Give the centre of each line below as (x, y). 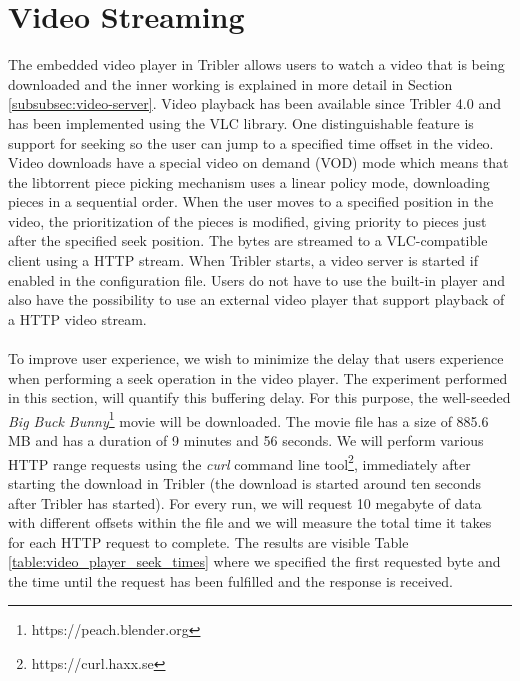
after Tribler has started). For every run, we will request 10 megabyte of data (245, 502)
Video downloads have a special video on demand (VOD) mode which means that (258, 162)
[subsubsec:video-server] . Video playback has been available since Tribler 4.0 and (254, 103)
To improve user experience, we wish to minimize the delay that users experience (256, 358)
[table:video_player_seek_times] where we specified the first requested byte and (254, 561)
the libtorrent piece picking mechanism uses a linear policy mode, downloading (249, 181)
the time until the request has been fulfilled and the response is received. (230, 580)
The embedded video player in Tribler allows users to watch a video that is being (256, 64)
